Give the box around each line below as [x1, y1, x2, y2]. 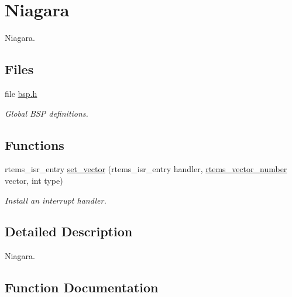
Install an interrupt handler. [5, 194, 107, 206]
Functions [5, 135, 64, 153]
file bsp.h [5, 87, 37, 99]
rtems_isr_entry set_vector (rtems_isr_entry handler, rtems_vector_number [5, 163, 287, 175]
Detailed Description [5, 222, 133, 240]
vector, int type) [5, 174, 63, 186]
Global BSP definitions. [5, 107, 88, 119]
